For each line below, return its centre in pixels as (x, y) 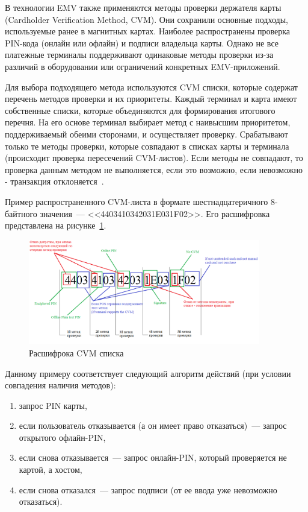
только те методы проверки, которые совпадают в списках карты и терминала (147, 146)
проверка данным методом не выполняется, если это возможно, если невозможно (154, 169)
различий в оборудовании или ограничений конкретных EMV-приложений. (143, 66)
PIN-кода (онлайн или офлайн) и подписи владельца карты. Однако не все (142, 43)
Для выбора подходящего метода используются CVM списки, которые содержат (151, 87)
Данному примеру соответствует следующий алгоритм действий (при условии (148, 373)
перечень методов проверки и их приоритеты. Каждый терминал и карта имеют (151, 99)
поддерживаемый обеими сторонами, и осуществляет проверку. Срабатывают (146, 134)
